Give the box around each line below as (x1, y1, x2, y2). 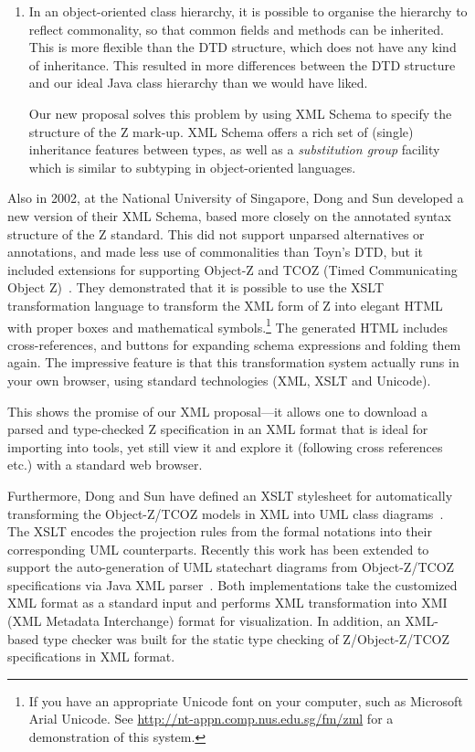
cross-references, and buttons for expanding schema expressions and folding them (7, 334, 461, 354)
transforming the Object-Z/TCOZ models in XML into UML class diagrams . (7, 503, 444, 523)
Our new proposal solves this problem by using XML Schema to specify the (28, 103, 452, 122)
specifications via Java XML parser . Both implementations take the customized (7, 575, 458, 594)
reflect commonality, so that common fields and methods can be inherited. (28, 19, 444, 38)
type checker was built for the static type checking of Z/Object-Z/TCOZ (42, 629, 450, 648)
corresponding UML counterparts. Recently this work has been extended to (7, 539, 429, 558)
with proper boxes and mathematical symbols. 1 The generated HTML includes (7, 314, 449, 336)
